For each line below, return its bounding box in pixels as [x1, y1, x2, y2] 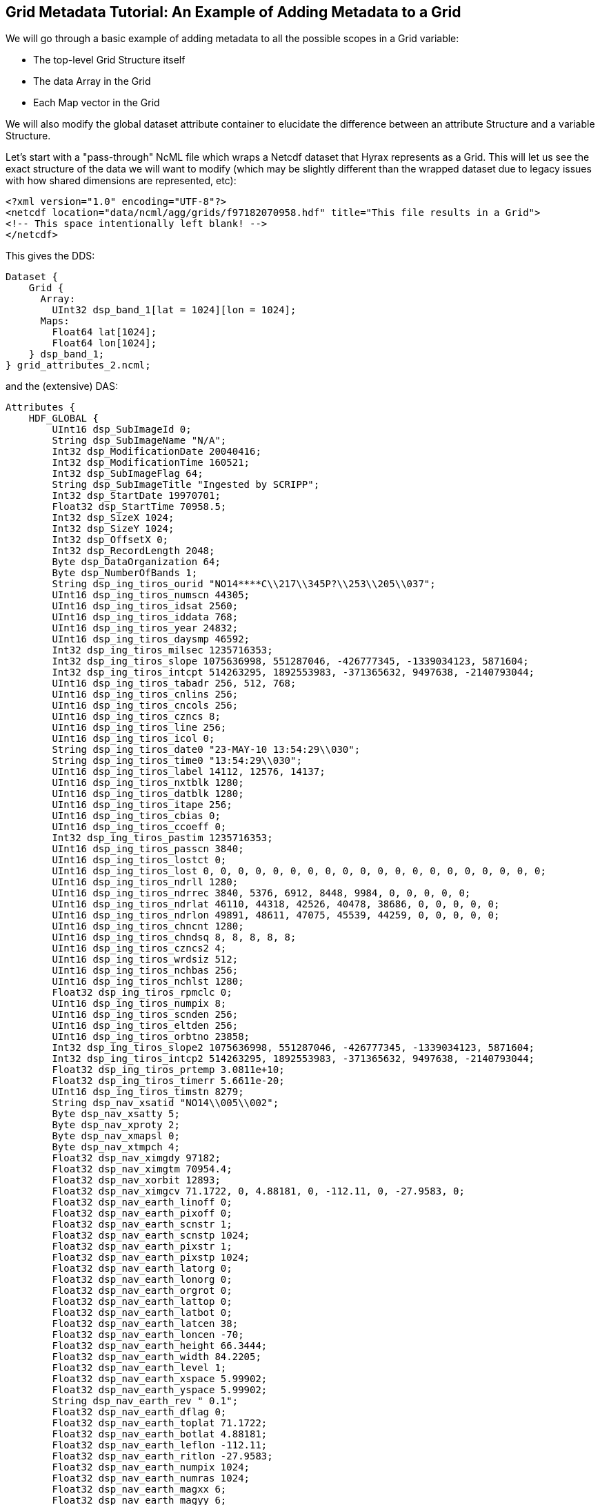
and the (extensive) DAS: [6, 380, 118, 393]
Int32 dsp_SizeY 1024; [52, 523, 174, 535]
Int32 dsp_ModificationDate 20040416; [52, 446, 261, 458]
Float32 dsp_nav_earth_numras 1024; [52, 1473, 250, 1484]
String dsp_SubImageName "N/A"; [52, 435, 227, 446]
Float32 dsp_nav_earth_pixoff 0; [52, 1208, 232, 1219]
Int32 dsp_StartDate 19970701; [52, 490, 221, 502]
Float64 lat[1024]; [52, 326, 157, 338]
